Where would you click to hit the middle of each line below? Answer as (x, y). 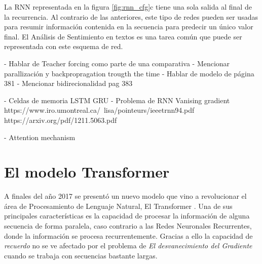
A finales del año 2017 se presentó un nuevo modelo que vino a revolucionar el (125, 196)
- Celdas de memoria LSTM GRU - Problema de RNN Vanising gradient (117, 100)
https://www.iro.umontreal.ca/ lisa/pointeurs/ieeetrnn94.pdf (99, 110)
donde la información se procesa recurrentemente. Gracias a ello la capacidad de (128, 235)
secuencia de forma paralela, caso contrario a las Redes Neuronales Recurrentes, (128, 226)
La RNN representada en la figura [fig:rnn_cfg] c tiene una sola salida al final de (128, 7)
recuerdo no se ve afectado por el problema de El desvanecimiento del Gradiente (128, 246)
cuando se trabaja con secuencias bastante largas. (81, 255)
